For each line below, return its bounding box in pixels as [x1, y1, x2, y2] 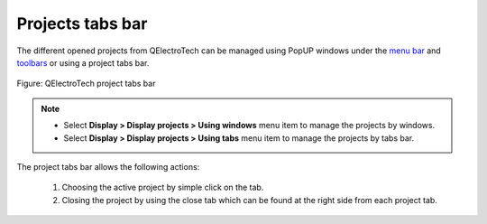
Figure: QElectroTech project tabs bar [16, 78, 156, 89]
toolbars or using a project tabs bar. [16, 57, 150, 68]
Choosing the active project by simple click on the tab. [61, 182, 264, 193]
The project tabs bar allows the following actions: [16, 161, 200, 172]
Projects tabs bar [16, 14, 148, 33]
